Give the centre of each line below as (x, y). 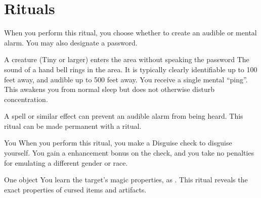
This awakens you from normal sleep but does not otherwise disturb (109, 89)
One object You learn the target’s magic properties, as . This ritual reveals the (126, 180)
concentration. (26, 99)
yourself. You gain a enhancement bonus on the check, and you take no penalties (129, 153)
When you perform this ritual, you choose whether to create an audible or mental (130, 33)
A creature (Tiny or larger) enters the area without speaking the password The (127, 59)
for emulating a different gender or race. (66, 162)
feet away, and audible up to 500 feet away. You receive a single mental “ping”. (126, 79)
